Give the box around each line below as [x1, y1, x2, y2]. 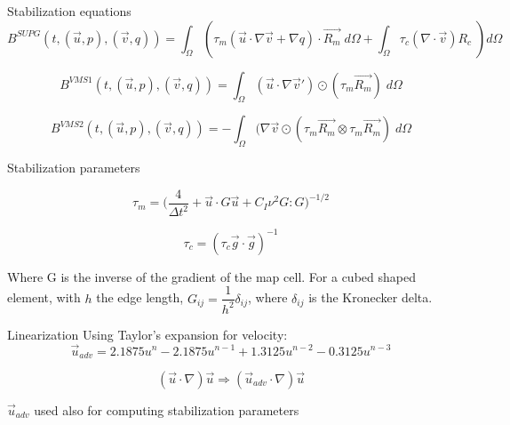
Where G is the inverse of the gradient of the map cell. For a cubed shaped [7, 267, 416, 285]
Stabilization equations [7, 2, 131, 20]
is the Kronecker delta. [308, 288, 433, 307]
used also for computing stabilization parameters [34, 400, 299, 419]
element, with [7, 288, 81, 307]
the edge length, [96, 288, 184, 307]
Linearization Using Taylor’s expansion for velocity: [7, 325, 288, 343]
